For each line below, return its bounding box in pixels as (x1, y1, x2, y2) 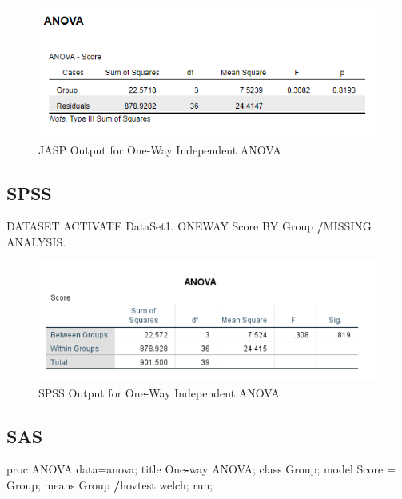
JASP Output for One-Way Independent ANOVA (38, 141, 281, 158)
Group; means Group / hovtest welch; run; (6, 477, 213, 493)
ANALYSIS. (6, 234, 66, 249)
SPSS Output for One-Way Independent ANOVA (38, 384, 280, 401)
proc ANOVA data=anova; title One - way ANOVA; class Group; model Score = (6, 461, 396, 477)
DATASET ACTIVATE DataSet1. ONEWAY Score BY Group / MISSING (6, 218, 372, 234)
